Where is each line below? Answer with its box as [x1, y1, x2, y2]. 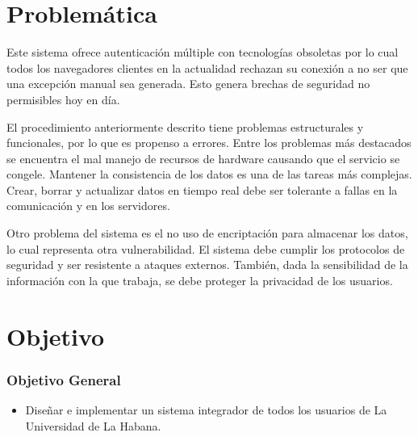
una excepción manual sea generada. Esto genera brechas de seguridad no [6, 75, 370, 92]
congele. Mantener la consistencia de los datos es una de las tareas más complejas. [6, 166, 412, 183]
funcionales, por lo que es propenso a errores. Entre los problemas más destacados [6, 134, 412, 151]
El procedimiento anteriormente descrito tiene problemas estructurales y [6, 118, 364, 135]
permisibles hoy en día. [6, 90, 120, 107]
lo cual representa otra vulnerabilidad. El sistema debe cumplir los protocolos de [6, 240, 405, 257]
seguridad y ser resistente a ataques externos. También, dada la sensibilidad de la [6, 256, 408, 273]
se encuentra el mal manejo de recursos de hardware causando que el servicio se [6, 149, 400, 166]
